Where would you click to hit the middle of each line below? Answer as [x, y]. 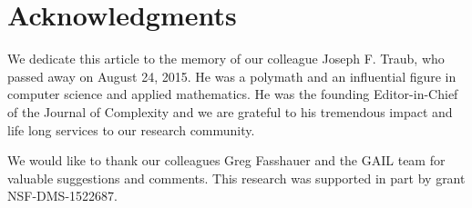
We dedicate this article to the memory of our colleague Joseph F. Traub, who [226, 59]
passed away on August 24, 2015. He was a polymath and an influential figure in [232, 76]
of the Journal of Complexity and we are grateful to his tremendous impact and [230, 111]
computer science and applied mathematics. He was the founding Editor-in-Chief [233, 94]
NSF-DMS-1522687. [62, 196]
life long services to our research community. [131, 129]
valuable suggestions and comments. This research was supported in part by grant [236, 178]
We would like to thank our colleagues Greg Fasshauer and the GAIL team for [226, 160]
